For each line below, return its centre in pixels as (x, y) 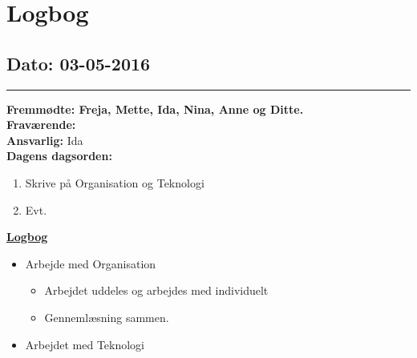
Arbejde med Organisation (91, 263)
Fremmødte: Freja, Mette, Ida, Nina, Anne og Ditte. (155, 109)
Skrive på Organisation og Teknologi (115, 182)
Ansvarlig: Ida (45, 140)
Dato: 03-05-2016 (79, 63)
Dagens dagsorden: (59, 156)
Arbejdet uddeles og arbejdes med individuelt (156, 290)
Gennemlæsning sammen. (107, 317)
